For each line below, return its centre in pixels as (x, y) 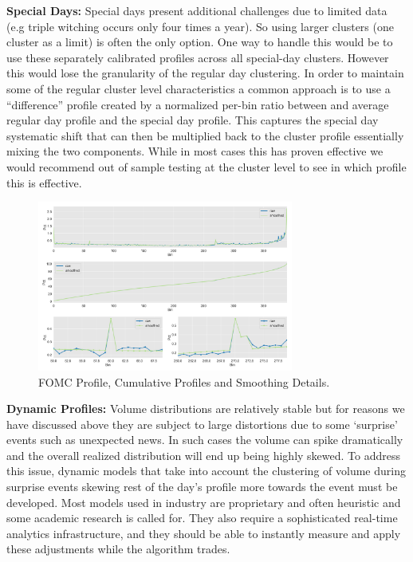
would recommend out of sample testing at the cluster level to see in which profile (206, 166)
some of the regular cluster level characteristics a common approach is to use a (199, 88)
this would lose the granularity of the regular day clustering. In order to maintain (205, 73)
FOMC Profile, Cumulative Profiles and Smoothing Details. (184, 381)
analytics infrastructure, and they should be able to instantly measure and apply (204, 533)
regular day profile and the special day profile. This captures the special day (193, 120)
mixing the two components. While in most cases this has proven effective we (195, 151)
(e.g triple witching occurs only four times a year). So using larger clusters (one (200, 26)
